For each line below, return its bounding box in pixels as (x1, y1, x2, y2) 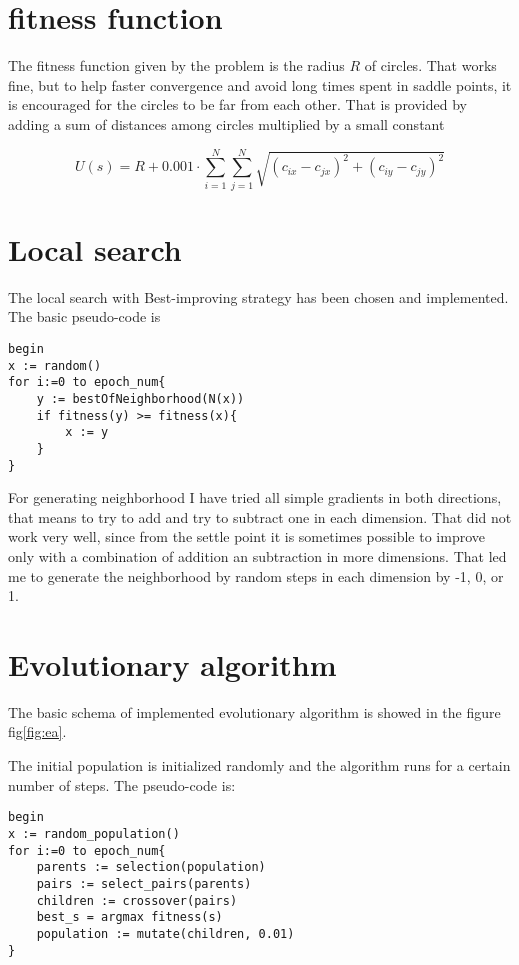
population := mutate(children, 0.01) (36, 926, 295, 941)
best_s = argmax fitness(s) (36, 910, 223, 925)
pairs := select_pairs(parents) (36, 876, 252, 891)
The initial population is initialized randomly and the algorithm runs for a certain (8, 755, 511, 776)
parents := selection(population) (36, 860, 266, 875)
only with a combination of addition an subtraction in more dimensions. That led (8, 545, 507, 566)
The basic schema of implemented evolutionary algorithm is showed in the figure (8, 701, 501, 722)
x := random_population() (8, 826, 180, 841)
